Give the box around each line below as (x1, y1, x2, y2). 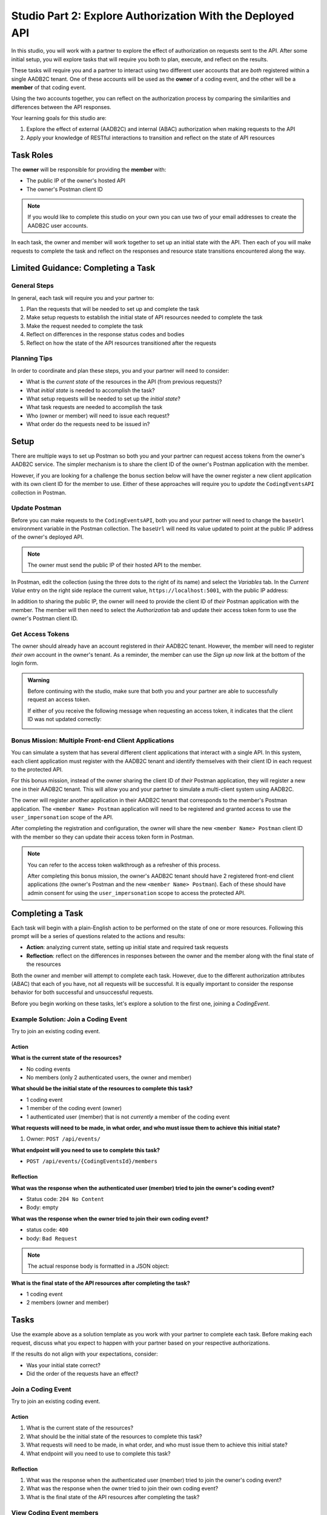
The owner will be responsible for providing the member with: (11, 165, 167, 173)
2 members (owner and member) (26, 1299, 109, 1306)
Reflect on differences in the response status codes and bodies (26, 331, 185, 338)
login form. (11, 659, 39, 667)
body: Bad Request (26, 1234, 78, 1242)
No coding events (26, 1065, 71, 1073)
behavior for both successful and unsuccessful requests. (11, 988, 154, 996)
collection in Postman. (11, 488, 67, 496)
